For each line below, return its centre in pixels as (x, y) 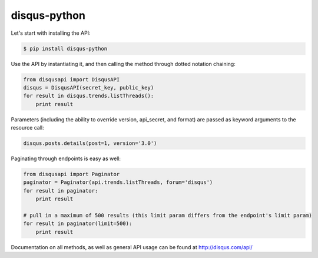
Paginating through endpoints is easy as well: (66, 158)
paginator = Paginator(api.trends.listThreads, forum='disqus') (118, 182)
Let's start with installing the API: (51, 33)
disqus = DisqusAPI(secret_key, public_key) (89, 87)
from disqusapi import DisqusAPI (72, 79)
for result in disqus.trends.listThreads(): (89, 96)
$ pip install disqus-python (65, 48)
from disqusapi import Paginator (72, 174)
